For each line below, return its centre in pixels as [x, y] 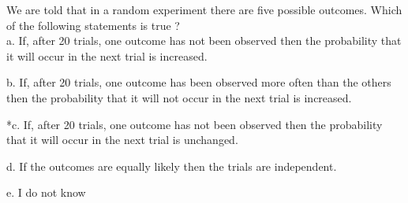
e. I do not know [46, 192]
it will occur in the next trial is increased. [107, 55]
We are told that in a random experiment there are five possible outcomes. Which [204, 9]
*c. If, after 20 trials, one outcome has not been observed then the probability [195, 124]
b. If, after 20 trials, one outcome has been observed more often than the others [199, 82]
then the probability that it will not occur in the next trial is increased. [179, 97]
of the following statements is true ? [93, 25]
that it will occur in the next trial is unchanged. [122, 140]
